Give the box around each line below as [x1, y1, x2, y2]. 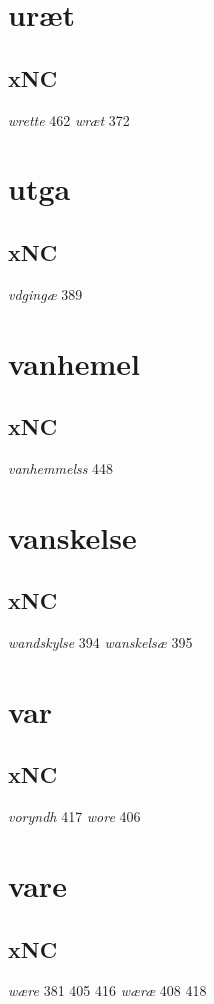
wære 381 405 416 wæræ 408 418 [8, 980, 207, 1001]
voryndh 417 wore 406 [8, 806, 141, 827]
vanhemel [8, 342, 140, 383]
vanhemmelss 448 [8, 457, 114, 478]
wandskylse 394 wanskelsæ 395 [8, 632, 193, 653]
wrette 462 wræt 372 [8, 109, 130, 130]
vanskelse [8, 516, 137, 557]
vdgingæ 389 [8, 283, 83, 304]
